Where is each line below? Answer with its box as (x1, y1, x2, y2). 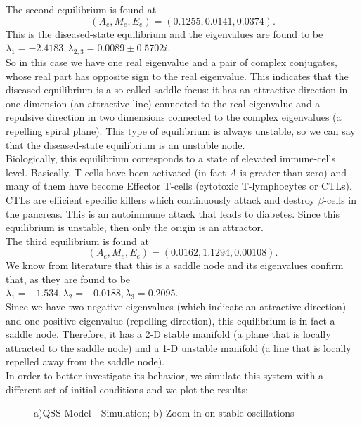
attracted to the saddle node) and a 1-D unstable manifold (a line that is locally (6, 340, 351, 355)
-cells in (323, 192, 357, 207)
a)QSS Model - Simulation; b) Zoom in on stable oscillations (34, 405, 295, 420)
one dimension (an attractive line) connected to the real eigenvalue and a (6, 96, 321, 110)
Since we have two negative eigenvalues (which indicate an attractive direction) (6, 299, 347, 314)
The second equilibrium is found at (6, 2, 157, 16)
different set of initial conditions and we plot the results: (6, 381, 248, 396)
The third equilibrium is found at (6, 233, 149, 248)
